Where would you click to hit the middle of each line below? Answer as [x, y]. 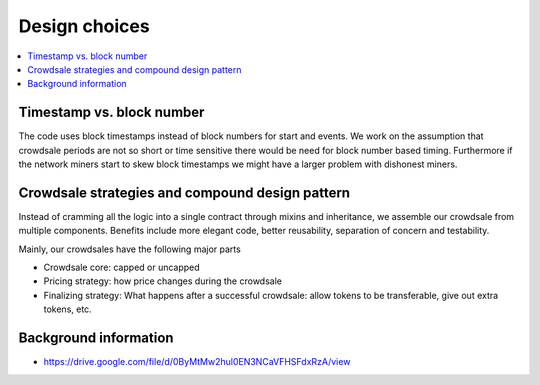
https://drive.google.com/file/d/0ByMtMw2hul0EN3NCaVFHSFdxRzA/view [197, 362]
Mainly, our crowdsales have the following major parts [130, 249]
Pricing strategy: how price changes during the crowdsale [162, 281]
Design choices [84, 26]
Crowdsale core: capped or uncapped [121, 267]
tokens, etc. [67, 309]
